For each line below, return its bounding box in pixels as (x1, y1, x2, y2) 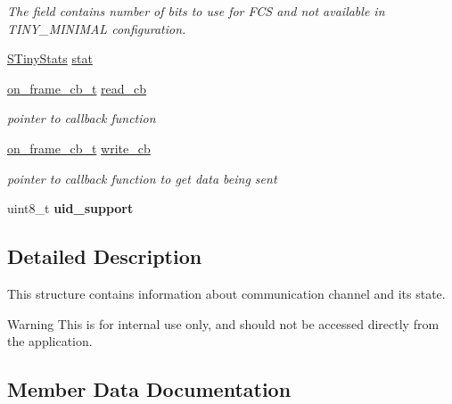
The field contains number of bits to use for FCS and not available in (7, 2, 385, 20)
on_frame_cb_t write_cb (7, 138, 151, 157)
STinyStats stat (7, 49, 93, 68)
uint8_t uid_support (7, 199, 134, 218)
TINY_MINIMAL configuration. (7, 19, 186, 37)
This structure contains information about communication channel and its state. (7, 284, 446, 302)
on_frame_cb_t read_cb (7, 78, 147, 97)
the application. (7, 332, 93, 350)
